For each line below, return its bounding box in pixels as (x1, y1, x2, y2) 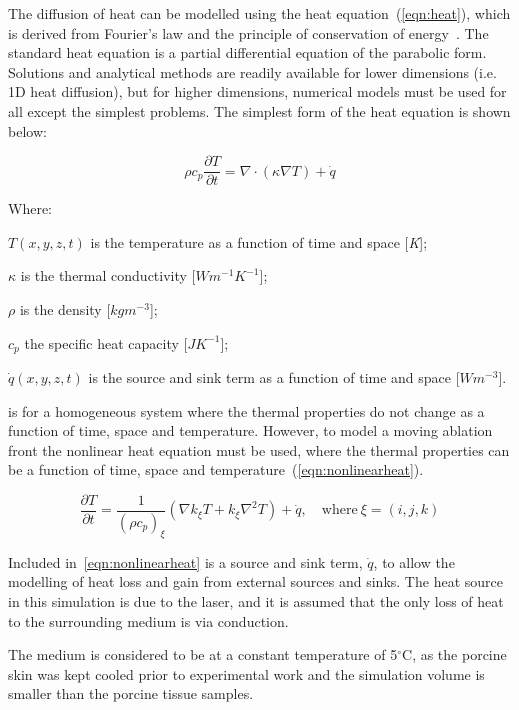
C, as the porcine (402, 644, 507, 665)
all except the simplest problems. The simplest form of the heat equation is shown (8, 100, 511, 121)
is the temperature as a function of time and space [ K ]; (90, 231, 428, 252)
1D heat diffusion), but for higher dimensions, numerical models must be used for (8, 81, 507, 102)
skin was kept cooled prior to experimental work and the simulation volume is (8, 663, 485, 684)
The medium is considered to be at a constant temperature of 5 (8, 644, 398, 665)
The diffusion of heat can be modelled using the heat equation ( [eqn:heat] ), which (8, 3, 511, 23)
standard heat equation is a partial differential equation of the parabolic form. (8, 42, 487, 63)
